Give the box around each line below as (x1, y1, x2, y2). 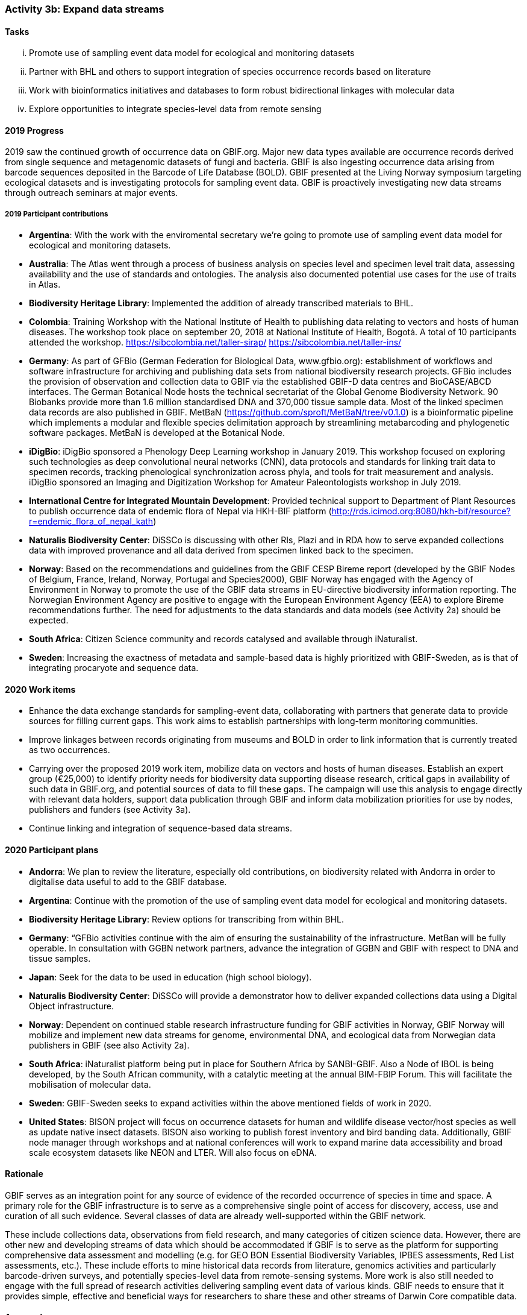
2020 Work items (5, 684, 76, 695)
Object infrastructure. (29, 1000, 114, 1011)
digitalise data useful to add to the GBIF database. (29, 876, 227, 887)
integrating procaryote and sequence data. (29, 663, 199, 673)
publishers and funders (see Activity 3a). (29, 804, 191, 815)
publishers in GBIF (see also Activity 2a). (29, 1039, 190, 1050)
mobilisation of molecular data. (29, 1079, 151, 1090)
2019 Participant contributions (5, 209, 108, 218)
